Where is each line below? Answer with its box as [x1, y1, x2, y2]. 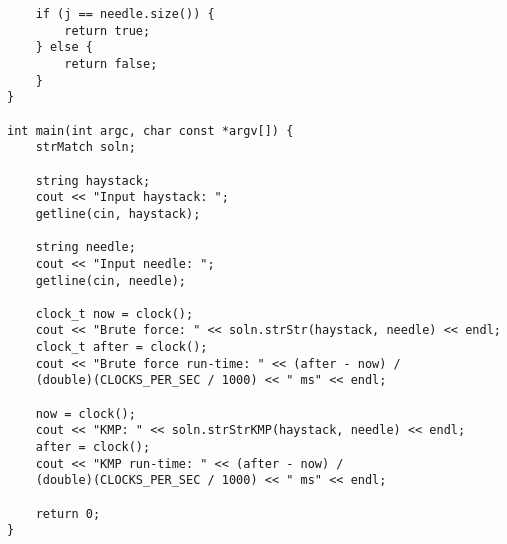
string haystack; [35, 173, 151, 188]
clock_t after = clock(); [35, 340, 208, 355]
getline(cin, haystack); [35, 206, 201, 221]
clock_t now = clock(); [35, 306, 194, 321]
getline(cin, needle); [35, 273, 186, 288]
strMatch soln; [35, 140, 136, 155]
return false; [64, 56, 158, 71]
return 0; [35, 506, 101, 521]
